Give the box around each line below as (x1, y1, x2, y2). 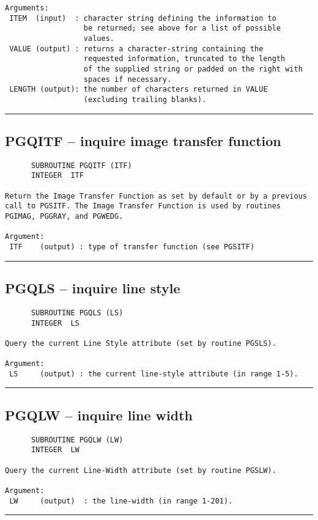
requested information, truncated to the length (83, 54, 286, 64)
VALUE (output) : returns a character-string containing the (9, 44, 264, 53)
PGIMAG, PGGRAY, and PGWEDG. (5, 212, 124, 221)
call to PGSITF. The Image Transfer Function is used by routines (5, 202, 281, 211)
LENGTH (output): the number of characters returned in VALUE (9, 85, 268, 94)
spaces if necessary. (83, 75, 172, 84)
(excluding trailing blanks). (83, 95, 207, 104)
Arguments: (5, 4, 49, 12)
